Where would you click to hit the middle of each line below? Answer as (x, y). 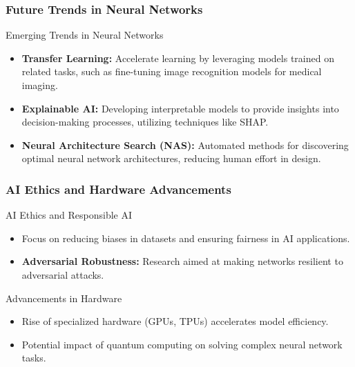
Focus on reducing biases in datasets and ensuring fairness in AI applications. (186, 238)
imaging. (40, 85)
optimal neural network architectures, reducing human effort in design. (171, 158)
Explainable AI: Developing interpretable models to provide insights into (180, 108)
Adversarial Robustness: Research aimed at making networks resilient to (182, 261)
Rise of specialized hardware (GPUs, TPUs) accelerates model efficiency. (175, 321)
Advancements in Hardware (64, 298)
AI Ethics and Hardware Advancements (118, 189)
